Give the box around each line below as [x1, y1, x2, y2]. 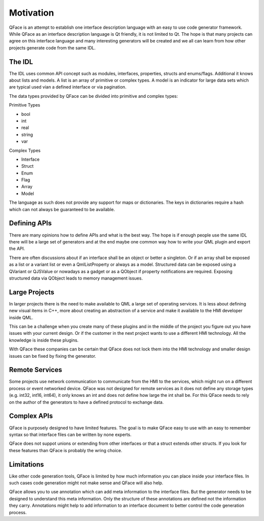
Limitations [9, 460, 44, 469]
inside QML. [9, 314, 34, 320]
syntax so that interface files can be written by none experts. [9, 432, 132, 437]
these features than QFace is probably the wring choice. [9, 447, 122, 453]
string [21, 131, 33, 137]
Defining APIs [9, 219, 52, 227]
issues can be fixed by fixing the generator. [9, 353, 96, 359]
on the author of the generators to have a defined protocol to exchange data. [9, 399, 164, 405]
